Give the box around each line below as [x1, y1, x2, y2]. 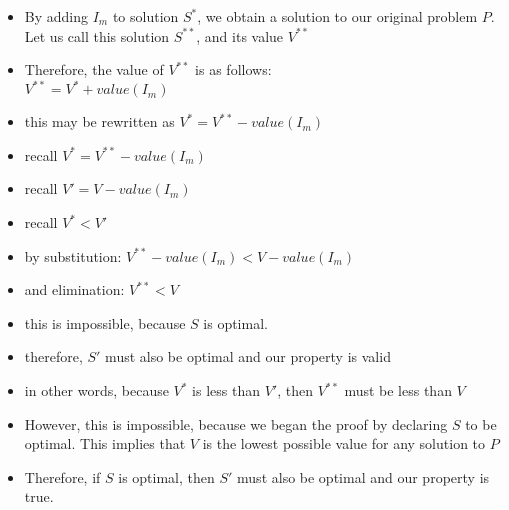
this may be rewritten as [24, 111, 175, 132]
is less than [192, 380, 260, 401]
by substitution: [24, 245, 122, 266]
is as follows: [195, 59, 272, 80]
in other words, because [24, 380, 169, 401]
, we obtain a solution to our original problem [197, 6, 478, 26]
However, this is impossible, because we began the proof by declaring [24, 413, 448, 434]
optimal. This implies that [24, 433, 186, 454]
